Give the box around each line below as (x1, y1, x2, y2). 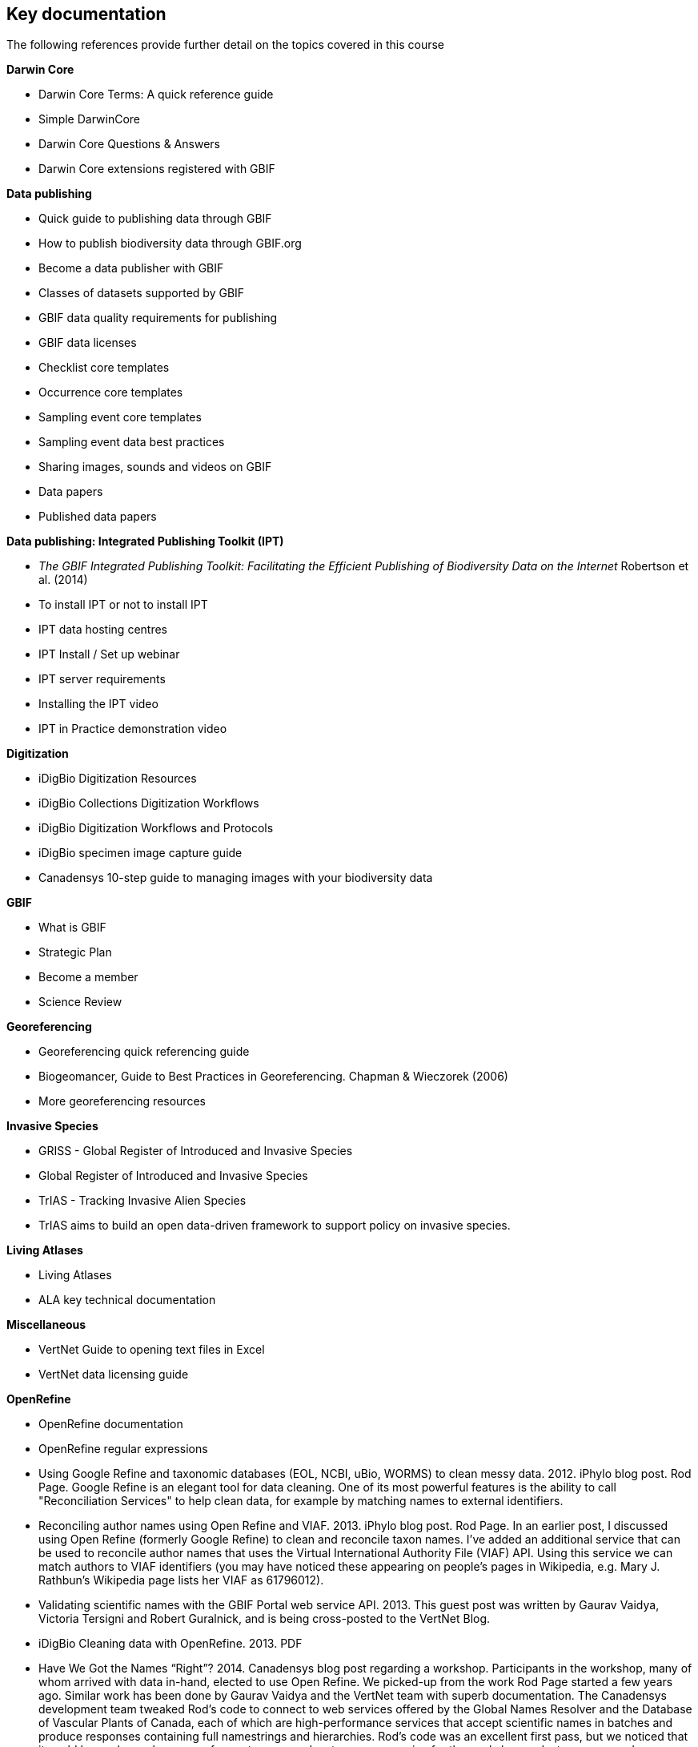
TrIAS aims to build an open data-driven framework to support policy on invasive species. (38, 1218, 511, 1233)
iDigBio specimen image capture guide (38, 846, 243, 860)
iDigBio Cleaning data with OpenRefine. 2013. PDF (38, 1636, 303, 1651)
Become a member (38, 970, 138, 984)
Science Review (38, 995, 122, 1009)
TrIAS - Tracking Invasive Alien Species (38, 1194, 247, 1208)
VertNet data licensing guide (38, 1367, 189, 1382)
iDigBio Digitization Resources (38, 771, 197, 786)
